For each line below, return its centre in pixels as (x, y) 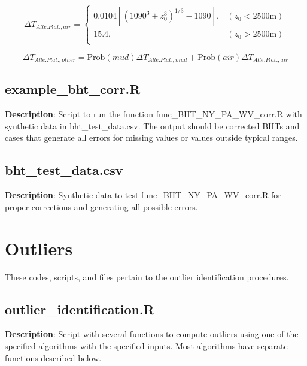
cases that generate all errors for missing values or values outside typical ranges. (151, 137)
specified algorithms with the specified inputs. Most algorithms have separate (146, 345)
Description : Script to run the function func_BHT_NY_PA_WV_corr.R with (153, 114)
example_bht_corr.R (73, 89)
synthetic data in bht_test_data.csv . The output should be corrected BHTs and (152, 125)
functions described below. (53, 357)
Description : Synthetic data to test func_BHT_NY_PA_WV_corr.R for (143, 195)
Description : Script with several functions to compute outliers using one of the (152, 334)
